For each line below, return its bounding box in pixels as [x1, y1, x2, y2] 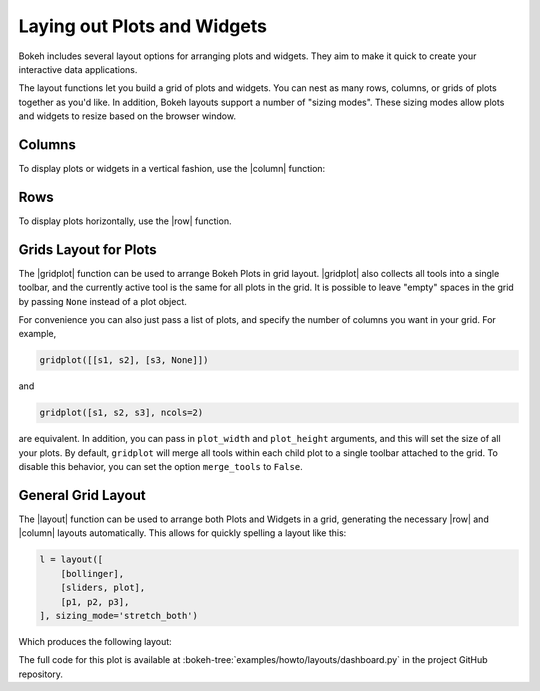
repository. [18, 668, 64, 680]
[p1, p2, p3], [60, 596, 130, 607]
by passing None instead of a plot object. [18, 295, 187, 307]
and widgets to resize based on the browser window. [18, 110, 237, 122]
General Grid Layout [18, 486, 146, 504]
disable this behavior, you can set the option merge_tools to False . [18, 461, 304, 473]
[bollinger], [60, 568, 125, 579]
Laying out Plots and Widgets [18, 15, 267, 37]
